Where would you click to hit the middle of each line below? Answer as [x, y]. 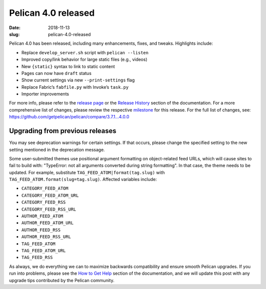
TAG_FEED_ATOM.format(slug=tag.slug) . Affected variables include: [83, 180]
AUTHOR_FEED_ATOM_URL [48, 223]
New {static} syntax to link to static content [68, 66]
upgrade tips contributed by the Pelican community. [62, 280]
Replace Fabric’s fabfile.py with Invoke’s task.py [75, 87]
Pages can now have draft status [56, 73]
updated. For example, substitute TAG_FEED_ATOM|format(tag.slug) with [87, 172]
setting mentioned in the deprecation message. [57, 149]
